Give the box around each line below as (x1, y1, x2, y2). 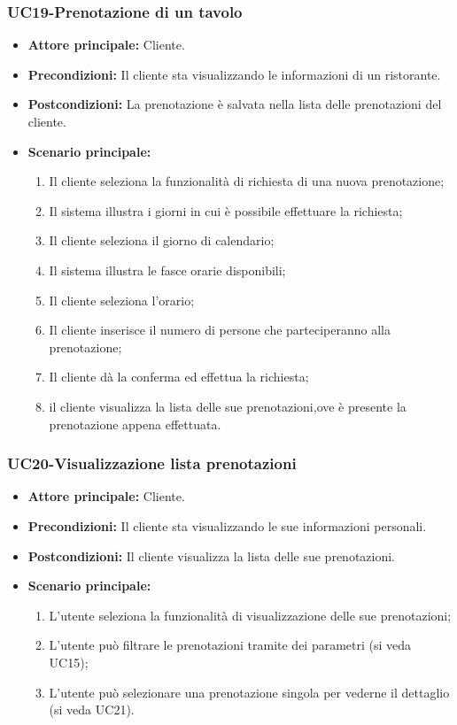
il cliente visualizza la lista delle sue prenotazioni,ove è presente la (49, 397, 407, 415)
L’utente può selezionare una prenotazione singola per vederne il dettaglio (49, 683, 450, 701)
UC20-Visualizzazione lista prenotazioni (7, 452, 297, 474)
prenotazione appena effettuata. (49, 414, 221, 433)
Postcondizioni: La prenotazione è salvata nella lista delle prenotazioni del (27, 95, 442, 113)
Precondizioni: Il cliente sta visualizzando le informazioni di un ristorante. (27, 65, 441, 83)
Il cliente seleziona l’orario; (49, 290, 195, 309)
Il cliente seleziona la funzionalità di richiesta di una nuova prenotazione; (49, 172, 445, 190)
